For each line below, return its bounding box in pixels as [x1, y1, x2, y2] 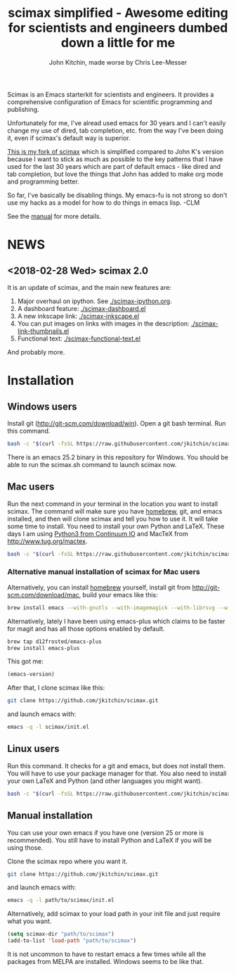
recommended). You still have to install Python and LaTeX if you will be [7, 836, 212, 844]
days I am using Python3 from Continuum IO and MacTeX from [7, 529, 188, 538]
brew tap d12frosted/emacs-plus [7, 638, 102, 645]
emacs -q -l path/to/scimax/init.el [7, 897, 114, 904]
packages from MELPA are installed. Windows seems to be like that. [7, 958, 204, 966]
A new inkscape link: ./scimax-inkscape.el [17, 312, 139, 320]
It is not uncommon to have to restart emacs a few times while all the [7, 950, 206, 958]
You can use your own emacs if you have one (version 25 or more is [7, 828, 204, 837]
